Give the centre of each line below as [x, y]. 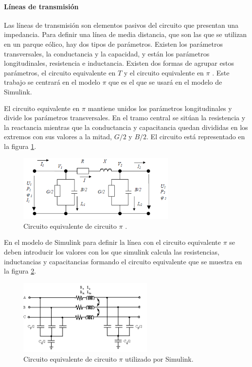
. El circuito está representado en [196, 137]
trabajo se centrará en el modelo [52, 82]
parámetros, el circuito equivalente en [60, 72]
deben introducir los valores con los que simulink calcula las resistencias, [112, 251]
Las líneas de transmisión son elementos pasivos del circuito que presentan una [121, 25]
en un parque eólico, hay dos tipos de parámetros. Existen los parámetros [114, 44]
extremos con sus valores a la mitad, [58, 137]
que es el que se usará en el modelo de [165, 82]
